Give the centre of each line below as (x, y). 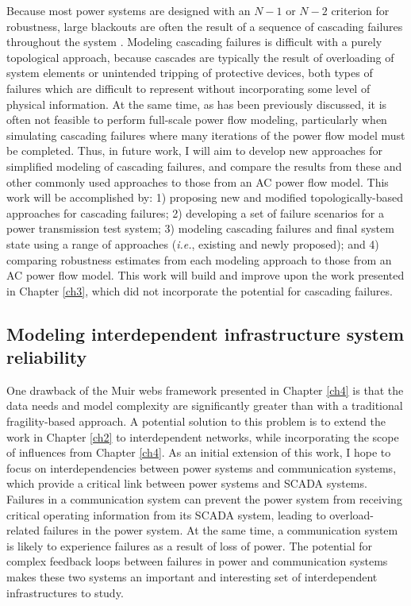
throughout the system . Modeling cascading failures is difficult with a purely (194, 42)
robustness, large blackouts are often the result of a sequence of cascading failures (205, 26)
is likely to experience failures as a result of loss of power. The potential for (190, 545)
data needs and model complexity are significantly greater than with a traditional (205, 405)
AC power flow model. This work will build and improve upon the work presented (205, 275)
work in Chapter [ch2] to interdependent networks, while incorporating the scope (203, 436)
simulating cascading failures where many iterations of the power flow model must (206, 135)
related (23, 530)
